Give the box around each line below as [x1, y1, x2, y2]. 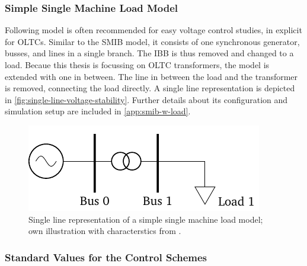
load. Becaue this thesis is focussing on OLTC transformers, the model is [5, 59, 270, 70]
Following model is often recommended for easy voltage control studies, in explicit [5, 24, 302, 36]
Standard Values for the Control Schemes [5, 249, 207, 264]
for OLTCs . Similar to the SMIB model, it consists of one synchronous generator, [5, 35, 300, 47]
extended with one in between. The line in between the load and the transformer [5, 70, 298, 82]
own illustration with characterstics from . [28, 225, 181, 237]
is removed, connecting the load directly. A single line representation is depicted [5, 82, 295, 94]
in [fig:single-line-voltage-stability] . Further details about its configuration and [5, 93, 288, 105]
